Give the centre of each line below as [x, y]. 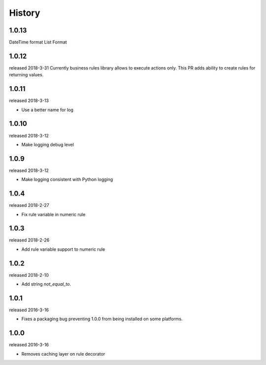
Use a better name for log [48, 110]
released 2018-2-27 [29, 205]
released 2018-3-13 [29, 100]
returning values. [26, 75]
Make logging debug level [48, 144]
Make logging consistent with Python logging [67, 179]
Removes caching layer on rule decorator [63, 354]
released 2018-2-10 [29, 275]
